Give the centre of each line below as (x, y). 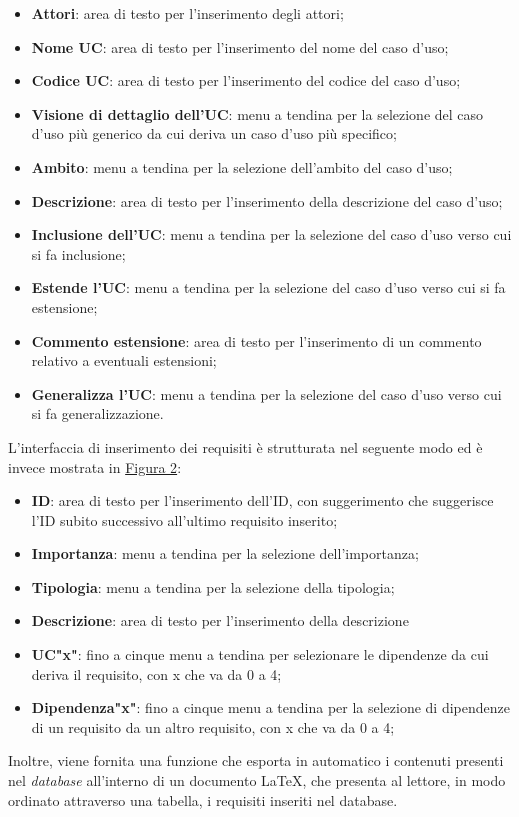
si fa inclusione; (78, 253)
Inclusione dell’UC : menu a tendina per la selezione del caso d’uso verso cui (271, 234)
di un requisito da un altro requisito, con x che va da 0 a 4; (213, 726)
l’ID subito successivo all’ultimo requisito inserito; (184, 519)
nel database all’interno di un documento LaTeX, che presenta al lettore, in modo (257, 780)
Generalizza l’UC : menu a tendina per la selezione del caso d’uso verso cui (266, 393)
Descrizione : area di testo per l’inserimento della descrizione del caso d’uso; (267, 200)
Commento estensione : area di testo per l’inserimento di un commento (256, 340)
